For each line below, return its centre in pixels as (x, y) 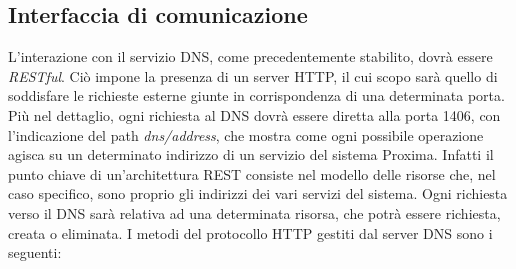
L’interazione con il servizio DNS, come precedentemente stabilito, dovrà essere (250, 56)
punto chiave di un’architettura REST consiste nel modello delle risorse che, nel (252, 173)
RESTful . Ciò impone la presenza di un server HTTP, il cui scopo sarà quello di (253, 75)
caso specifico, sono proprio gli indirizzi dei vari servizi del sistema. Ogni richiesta (258, 193)
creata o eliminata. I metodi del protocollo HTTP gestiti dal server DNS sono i (250, 232)
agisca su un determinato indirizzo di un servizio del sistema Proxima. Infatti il (251, 154)
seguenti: (35, 252)
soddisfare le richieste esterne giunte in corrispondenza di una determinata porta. (256, 95)
